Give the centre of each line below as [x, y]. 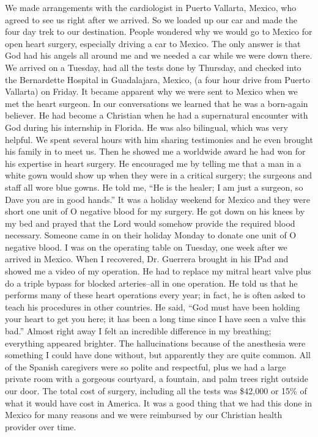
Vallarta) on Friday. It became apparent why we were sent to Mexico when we [151, 91]
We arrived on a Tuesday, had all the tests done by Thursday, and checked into [153, 67]
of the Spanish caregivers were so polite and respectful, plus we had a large [146, 366]
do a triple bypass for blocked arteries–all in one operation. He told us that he [151, 283]
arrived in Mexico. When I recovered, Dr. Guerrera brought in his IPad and [147, 259]
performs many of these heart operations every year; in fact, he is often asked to [155, 295]
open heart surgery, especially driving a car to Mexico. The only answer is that [153, 43]
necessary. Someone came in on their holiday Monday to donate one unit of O [151, 235]
